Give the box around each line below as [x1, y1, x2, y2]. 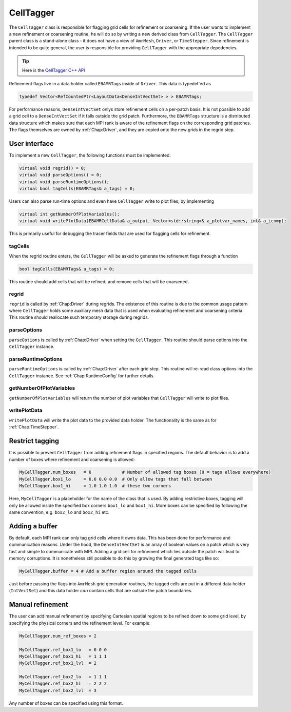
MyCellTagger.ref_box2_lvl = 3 [19, 688, 97, 693]
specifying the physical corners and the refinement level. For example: [9, 620, 151, 626]
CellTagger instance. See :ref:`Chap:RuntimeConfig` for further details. [9, 373, 155, 379]
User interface [9, 139, 54, 148]
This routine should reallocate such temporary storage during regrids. [9, 314, 149, 320]
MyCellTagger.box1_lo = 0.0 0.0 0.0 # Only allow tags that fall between [19, 476, 212, 482]
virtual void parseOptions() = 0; [19, 172, 102, 178]
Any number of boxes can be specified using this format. [9, 700, 123, 706]
